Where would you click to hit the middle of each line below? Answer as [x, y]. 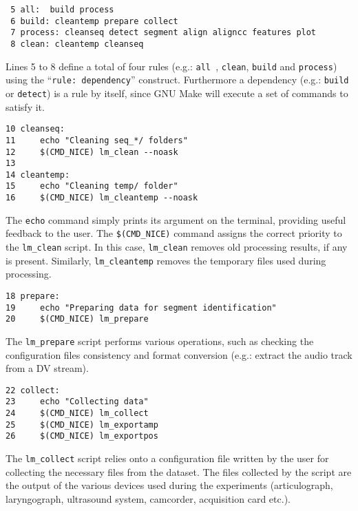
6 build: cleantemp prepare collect [94, 21]
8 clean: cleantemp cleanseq [77, 44]
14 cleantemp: [38, 175]
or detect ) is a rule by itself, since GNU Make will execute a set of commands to [177, 93]
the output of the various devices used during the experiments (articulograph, [169, 485]
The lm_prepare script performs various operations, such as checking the [160, 341]
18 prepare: [33, 296]
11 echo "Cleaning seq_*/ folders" [97, 140]
